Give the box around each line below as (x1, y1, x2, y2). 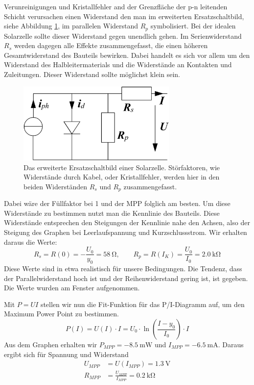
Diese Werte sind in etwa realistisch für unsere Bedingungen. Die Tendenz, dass (4, 263, 242, 274)
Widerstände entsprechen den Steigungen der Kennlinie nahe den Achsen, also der (4, 217, 250, 228)
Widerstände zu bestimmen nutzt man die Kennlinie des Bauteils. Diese (4, 207, 220, 218)
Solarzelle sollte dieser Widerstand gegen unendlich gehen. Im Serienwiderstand (4, 30, 242, 41)
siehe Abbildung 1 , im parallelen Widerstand (4, 21, 139, 31)
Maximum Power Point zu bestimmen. (4, 308, 119, 319)
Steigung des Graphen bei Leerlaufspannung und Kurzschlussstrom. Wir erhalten (4, 227, 247, 237)
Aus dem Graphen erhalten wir (4, 339, 97, 349)
